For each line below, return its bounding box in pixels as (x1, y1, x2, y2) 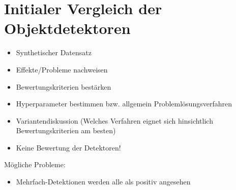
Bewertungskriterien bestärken (16, 81, 111, 92)
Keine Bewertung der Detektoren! (16, 142, 121, 153)
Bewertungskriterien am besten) (16, 125, 116, 136)
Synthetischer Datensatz (16, 47, 92, 58)
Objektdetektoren (4, 18, 131, 39)
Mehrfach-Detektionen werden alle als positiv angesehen (16, 176, 191, 187)
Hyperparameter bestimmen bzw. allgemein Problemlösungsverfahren (16, 98, 232, 109)
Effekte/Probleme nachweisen (16, 64, 108, 74)
